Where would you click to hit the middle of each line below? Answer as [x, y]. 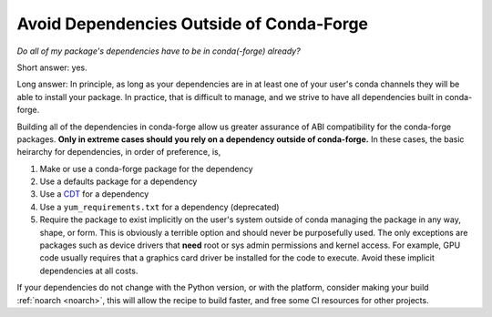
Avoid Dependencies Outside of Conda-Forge [193, 24]
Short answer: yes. [52, 67]
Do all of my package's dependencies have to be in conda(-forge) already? [159, 51]
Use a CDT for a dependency [94, 194]
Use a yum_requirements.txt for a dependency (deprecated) [159, 207]
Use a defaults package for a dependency [118, 181]
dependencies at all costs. [89, 271]
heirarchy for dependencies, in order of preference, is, [119, 152]
